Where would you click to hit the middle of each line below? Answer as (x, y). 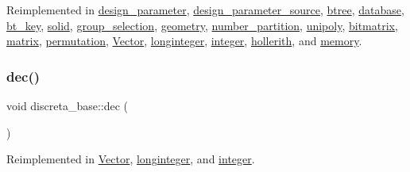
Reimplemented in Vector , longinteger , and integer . (131, 159)
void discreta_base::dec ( (68, 105)
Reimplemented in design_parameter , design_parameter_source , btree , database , (205, 10)
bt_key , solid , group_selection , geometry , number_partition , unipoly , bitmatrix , (202, 25)
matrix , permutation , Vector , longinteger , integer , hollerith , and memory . (184, 41)
